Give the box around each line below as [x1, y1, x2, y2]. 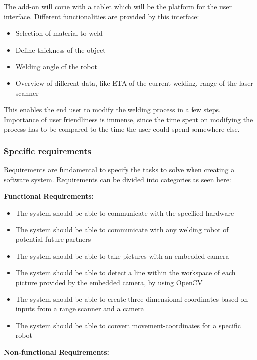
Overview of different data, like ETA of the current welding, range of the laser [15, 77, 253, 88]
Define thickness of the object [15, 44, 106, 55]
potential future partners [15, 234, 91, 244]
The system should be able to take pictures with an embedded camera [15, 250, 229, 261]
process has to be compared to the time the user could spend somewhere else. [4, 124, 240, 134]
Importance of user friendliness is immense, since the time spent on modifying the [4, 114, 253, 124]
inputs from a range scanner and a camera [15, 303, 144, 314]
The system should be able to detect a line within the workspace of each [15, 267, 236, 278]
